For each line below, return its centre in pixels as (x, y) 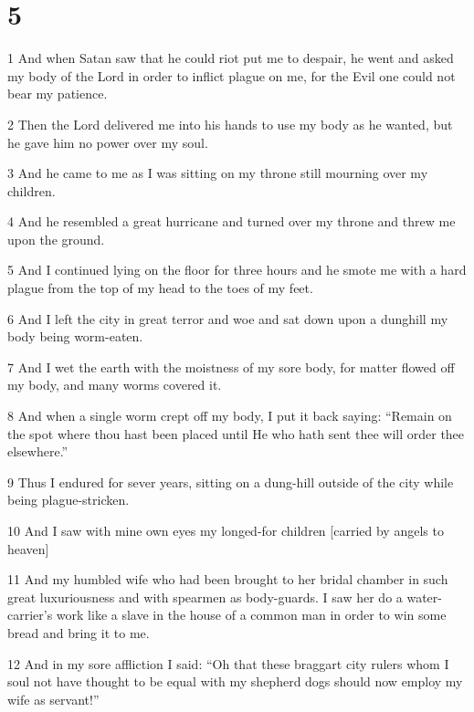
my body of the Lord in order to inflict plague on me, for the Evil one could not (232, 75)
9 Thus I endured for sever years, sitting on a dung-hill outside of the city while (231, 482)
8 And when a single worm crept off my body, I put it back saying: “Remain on (230, 416)
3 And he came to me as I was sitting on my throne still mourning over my (218, 173)
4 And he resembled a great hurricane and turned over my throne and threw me (232, 221)
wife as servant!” (53, 699)
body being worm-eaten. (75, 336)
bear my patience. (58, 94)
